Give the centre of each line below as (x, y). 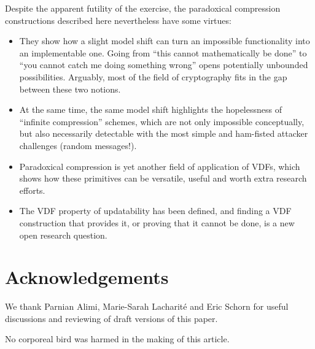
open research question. (63, 235)
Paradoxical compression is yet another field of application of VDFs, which (160, 166)
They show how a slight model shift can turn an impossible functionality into (165, 41)
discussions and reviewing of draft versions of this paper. (111, 318)
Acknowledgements (87, 277)
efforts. (32, 190)
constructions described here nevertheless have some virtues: (118, 20)
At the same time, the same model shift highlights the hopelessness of (150, 109)
